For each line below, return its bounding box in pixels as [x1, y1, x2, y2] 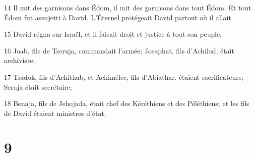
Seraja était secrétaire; [4, 81, 72, 92]
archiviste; [4, 55, 35, 65]
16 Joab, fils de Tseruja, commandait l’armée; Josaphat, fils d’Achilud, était [4, 45, 234, 55]
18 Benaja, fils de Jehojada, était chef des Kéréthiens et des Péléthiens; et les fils [4, 98, 250, 108]
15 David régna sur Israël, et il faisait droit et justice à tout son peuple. [4, 29, 222, 39]
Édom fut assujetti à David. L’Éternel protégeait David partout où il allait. [4, 12, 233, 22]
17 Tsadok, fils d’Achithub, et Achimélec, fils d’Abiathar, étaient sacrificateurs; [4, 71, 244, 82]
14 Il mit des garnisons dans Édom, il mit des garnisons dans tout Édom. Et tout [4, 2, 251, 12]
